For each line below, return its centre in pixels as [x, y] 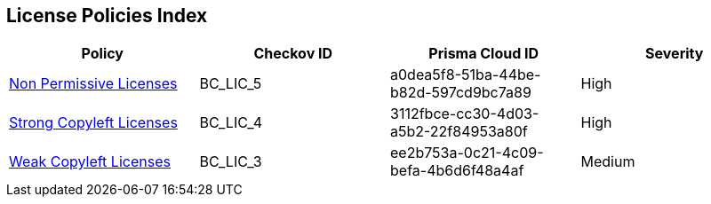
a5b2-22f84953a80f [459, 132]
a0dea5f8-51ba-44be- [466, 75]
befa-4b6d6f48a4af [457, 171]
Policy [102, 54]
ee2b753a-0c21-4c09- [467, 153]
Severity [675, 54]
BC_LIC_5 [231, 84]
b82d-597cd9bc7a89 [461, 93]
